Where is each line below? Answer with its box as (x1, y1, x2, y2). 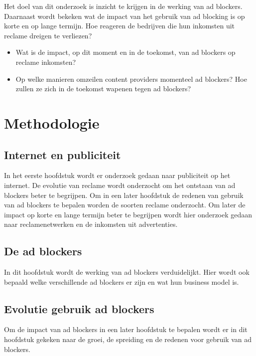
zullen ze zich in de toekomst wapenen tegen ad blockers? (15, 83, 191, 94)
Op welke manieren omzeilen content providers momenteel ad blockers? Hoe (15, 73, 247, 84)
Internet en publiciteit (4, 147, 121, 162)
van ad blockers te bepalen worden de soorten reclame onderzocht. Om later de (4, 199, 246, 210)
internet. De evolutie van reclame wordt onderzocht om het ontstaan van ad (4, 179, 236, 190)
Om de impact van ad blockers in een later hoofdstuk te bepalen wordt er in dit (4, 324, 248, 335)
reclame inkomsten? (15, 56, 76, 67)
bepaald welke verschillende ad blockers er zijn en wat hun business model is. (4, 276, 239, 287)
